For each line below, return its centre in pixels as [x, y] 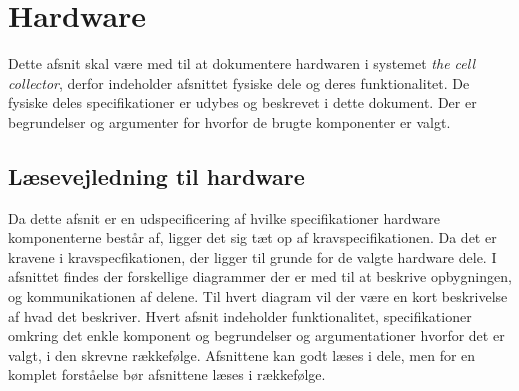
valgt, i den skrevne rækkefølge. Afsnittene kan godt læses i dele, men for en [242, 354]
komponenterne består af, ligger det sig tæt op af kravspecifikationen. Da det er [252, 237]
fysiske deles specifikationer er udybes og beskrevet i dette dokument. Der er [242, 102]
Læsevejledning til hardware [156, 175]
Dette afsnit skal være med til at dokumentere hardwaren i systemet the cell [242, 63]
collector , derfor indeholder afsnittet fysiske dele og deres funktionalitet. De [239, 82]
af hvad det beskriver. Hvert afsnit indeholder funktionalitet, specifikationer [240, 315]
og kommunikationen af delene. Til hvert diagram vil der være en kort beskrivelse [258, 296]
